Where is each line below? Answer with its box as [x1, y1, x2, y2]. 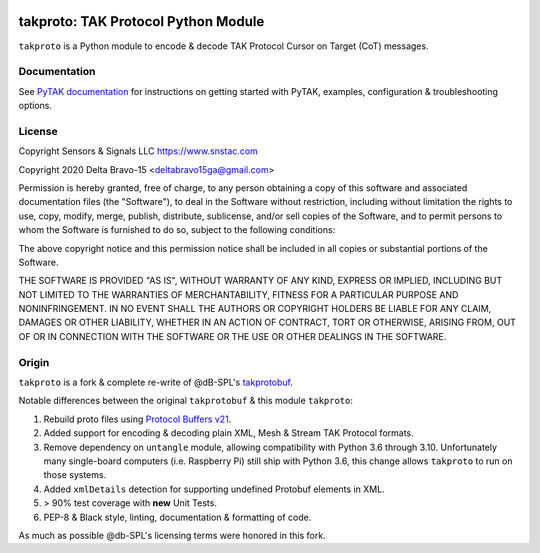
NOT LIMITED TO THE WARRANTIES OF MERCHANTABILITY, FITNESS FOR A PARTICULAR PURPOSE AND [18, 288, 459, 300]
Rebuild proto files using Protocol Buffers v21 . [43, 413, 232, 425]
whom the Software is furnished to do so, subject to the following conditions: [18, 224, 336, 236]
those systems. [43, 469, 107, 481]
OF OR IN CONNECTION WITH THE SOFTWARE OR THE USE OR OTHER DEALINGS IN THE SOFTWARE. [18, 330, 447, 342]
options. [18, 100, 53, 112]
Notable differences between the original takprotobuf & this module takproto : [18, 395, 354, 407]
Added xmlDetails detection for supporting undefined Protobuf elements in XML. [43, 483, 385, 495]
